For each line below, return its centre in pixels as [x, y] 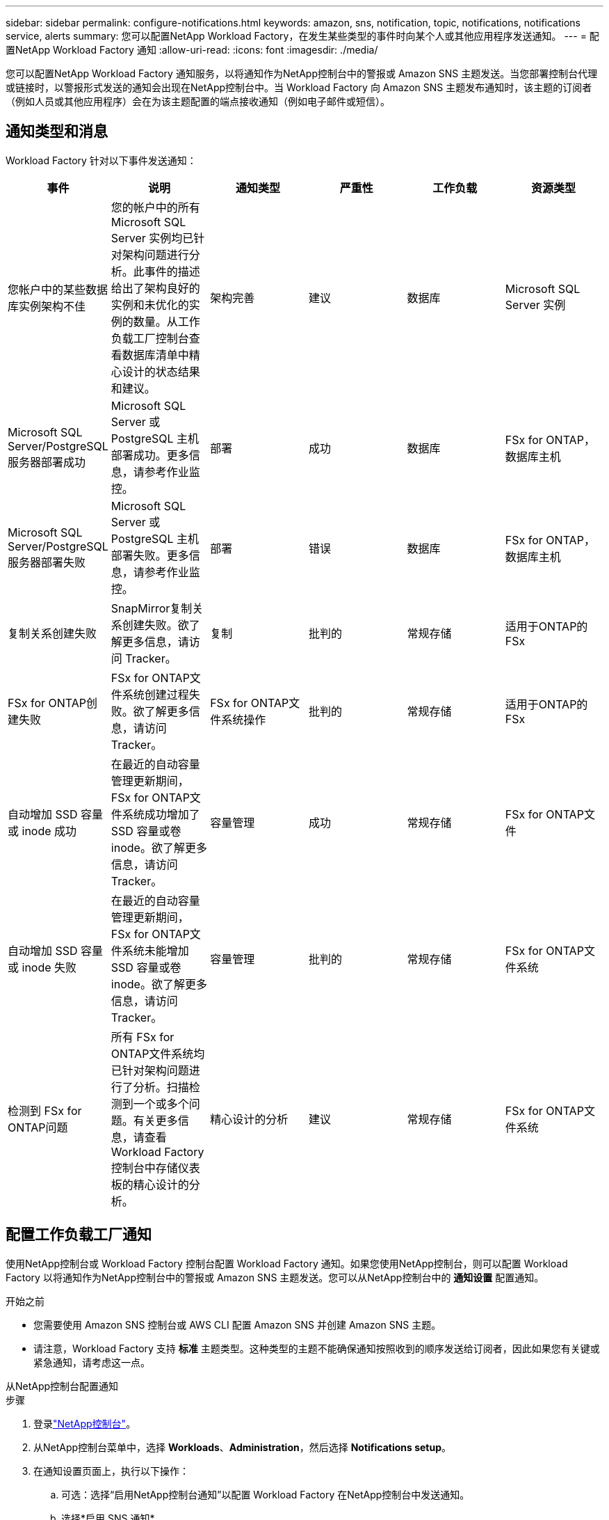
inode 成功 [49, 831]
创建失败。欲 [155, 625]
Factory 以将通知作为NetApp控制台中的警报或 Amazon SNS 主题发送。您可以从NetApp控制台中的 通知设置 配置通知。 [275, 1277]
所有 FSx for [143, 1037]
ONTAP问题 [38, 1127]
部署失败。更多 [150, 555]
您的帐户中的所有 [155, 207]
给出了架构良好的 [155, 288]
